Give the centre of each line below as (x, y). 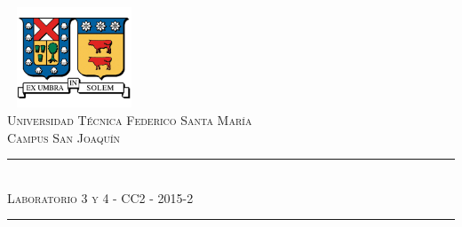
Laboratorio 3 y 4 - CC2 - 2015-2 (100, 197)
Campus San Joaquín (64, 137)
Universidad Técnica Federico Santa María (130, 119)
